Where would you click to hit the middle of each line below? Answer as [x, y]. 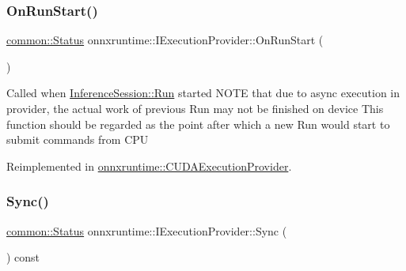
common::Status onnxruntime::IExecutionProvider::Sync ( [147, 230]
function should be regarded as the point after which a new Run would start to [198, 124]
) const [23, 257]
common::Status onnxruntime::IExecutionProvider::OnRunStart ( [165, 40]
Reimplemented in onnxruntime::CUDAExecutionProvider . [149, 166]
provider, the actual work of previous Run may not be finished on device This [195, 108]
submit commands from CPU [78, 139]
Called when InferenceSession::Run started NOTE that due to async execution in [203, 93]
